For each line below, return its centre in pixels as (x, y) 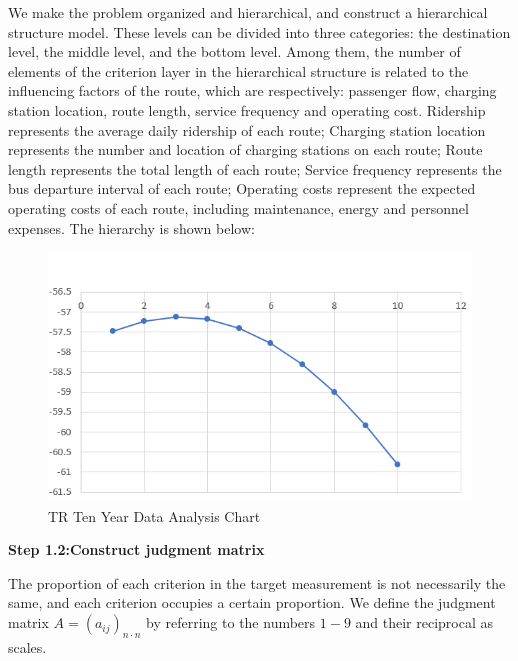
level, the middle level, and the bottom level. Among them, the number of (234, 51)
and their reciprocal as (424, 622)
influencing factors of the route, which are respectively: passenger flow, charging (252, 90)
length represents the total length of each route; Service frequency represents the (255, 168)
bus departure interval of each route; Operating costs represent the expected (242, 188)
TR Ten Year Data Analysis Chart (154, 515)
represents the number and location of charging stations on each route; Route (245, 149)
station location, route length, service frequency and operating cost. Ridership (247, 109)
